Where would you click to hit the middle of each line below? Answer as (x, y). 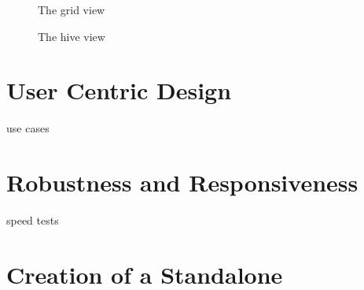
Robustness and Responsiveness (182, 182)
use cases (28, 128)
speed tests (33, 220)
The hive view (72, 36)
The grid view (72, 9)
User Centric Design (119, 90)
